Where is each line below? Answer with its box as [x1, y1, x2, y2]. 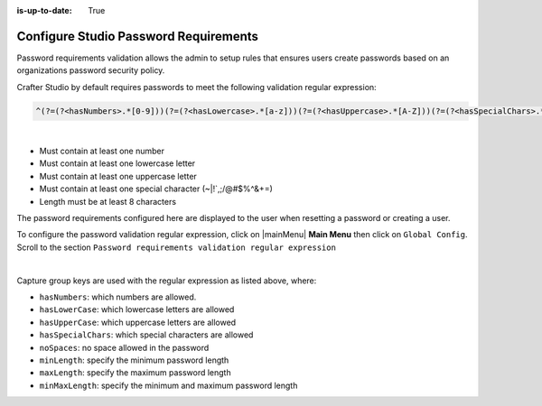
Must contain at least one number [39, 145, 165, 157]
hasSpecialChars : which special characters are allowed [39, 329, 254, 340]
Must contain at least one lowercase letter [39, 158, 196, 169]
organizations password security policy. [16, 65, 165, 76]
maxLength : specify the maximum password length [39, 367, 231, 378]
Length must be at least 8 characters [39, 196, 176, 207]
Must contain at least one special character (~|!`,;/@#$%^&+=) [39, 183, 273, 194]
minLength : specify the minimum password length [39, 355, 229, 365]
